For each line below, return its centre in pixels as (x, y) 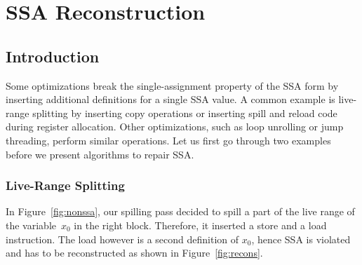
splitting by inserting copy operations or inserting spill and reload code (185, 113)
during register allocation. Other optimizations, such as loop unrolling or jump (175, 127)
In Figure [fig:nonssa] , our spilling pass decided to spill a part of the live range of (180, 211)
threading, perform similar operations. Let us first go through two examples (168, 140)
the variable (31, 225)
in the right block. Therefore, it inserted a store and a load (200, 225)
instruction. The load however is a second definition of (122, 239)
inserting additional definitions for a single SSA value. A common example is (170, 99)
